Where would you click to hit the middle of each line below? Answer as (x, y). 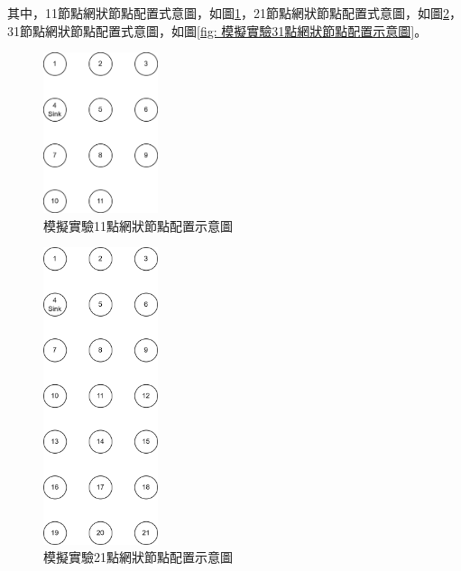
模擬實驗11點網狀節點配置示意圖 (138, 225)
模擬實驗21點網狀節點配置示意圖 (138, 557)
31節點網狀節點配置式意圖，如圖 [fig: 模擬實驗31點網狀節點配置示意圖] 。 (217, 30)
